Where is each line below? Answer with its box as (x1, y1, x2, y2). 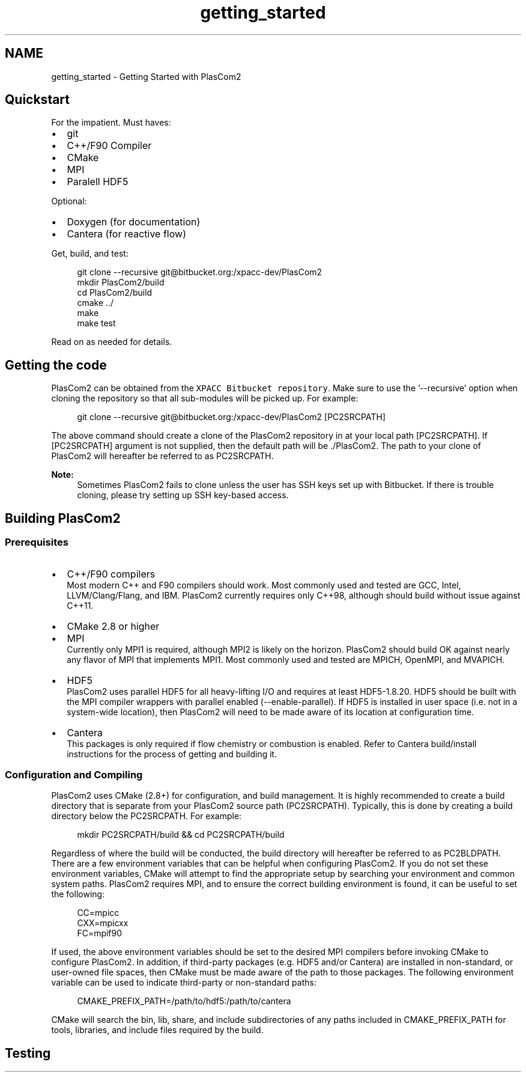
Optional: (51, 196, 87, 207)
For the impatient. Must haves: (51, 117, 171, 128)
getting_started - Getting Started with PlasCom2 (51, 71, 241, 82)
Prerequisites (5, 536, 68, 549)
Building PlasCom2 (5, 510, 121, 526)
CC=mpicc (77, 908, 119, 918)
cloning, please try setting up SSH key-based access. (77, 490, 289, 501)
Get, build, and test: (51, 248, 128, 259)
